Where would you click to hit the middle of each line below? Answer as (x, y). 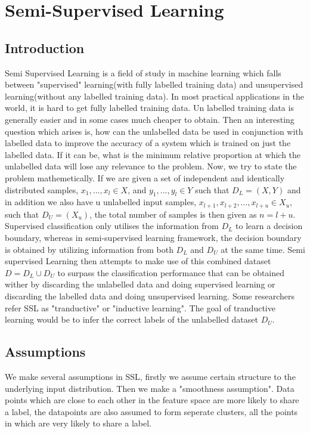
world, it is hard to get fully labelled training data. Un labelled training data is (149, 108)
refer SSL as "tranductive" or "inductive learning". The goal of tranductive (140, 307)
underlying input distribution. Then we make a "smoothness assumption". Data (150, 388)
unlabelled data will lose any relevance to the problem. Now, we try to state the (151, 166)
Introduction (45, 47)
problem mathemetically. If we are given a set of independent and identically (145, 177)
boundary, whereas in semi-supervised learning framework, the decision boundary (153, 237)
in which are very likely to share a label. (78, 423)
